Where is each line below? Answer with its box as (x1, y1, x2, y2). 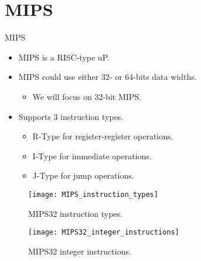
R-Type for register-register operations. (32, 130, 173, 142)
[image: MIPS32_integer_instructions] (28, 228, 179, 237)
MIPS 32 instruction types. (28, 207, 123, 219)
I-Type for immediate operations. (32, 149, 152, 162)
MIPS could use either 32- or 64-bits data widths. (18, 71, 197, 83)
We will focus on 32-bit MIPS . (32, 90, 142, 102)
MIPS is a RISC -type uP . (18, 51, 110, 63)
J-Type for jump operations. (32, 169, 134, 182)
